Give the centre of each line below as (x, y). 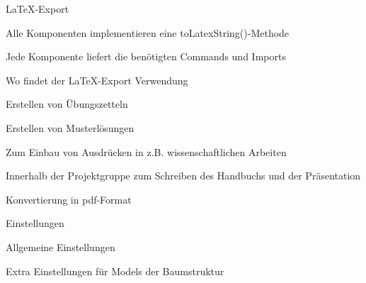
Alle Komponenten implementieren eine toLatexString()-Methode (148, 32)
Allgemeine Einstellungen (61, 246)
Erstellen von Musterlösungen (70, 127)
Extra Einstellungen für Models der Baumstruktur (115, 271)
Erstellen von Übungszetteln (67, 104)
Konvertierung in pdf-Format (69, 199)
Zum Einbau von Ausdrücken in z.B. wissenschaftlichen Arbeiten (146, 151)
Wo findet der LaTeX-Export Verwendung (97, 80)
